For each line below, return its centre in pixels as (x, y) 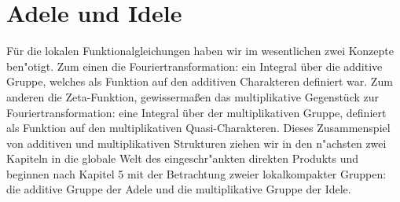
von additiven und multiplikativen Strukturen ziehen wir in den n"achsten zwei (196, 143)
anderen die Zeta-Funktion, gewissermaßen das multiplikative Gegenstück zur (193, 96)
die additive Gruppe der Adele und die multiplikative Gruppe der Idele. (179, 189)
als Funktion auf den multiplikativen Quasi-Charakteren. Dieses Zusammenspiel (198, 128)
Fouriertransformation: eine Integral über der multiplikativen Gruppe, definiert (196, 112)
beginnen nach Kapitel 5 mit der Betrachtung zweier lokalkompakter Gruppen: (196, 173)
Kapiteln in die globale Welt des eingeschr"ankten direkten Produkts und (182, 158)
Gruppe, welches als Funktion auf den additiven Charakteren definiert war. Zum (200, 81)
